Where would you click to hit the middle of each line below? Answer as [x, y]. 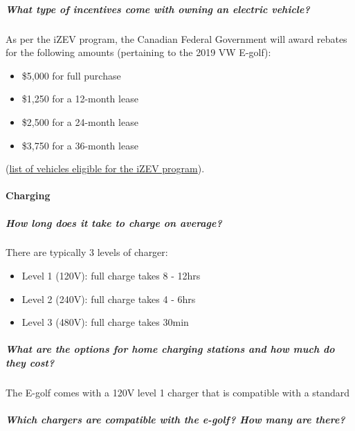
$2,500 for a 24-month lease [80, 121]
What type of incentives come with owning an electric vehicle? [158, 9]
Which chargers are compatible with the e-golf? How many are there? [175, 420]
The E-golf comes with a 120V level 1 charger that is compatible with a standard [178, 392]
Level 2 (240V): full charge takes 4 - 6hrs [109, 299]
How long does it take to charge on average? [114, 222]
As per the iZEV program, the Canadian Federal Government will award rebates [176, 38]
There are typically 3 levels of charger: [87, 252]
